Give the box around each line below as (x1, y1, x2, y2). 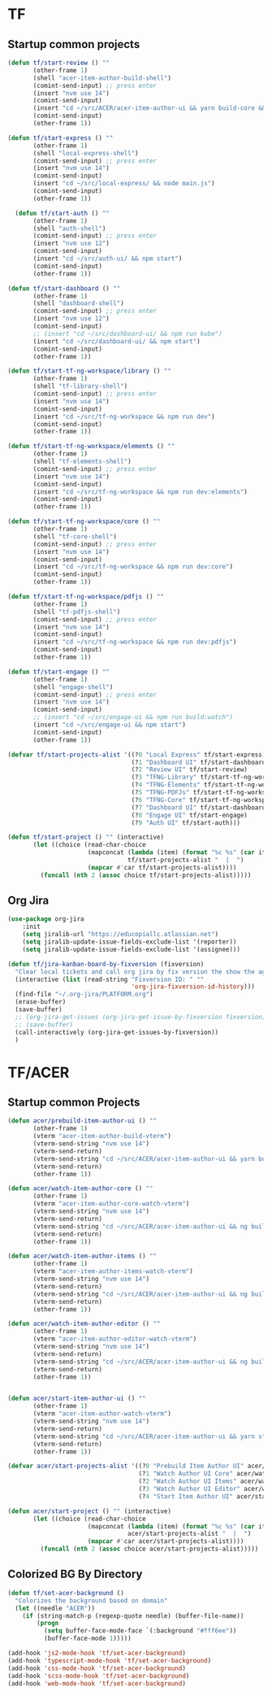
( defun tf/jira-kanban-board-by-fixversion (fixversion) (7, 960, 205, 968)
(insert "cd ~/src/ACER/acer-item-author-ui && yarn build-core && (32, 104, 266, 112)
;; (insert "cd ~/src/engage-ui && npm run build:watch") (32, 713, 233, 722)
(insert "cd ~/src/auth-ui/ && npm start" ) (32, 255, 183, 263)
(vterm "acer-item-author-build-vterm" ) (32, 1132, 172, 1140)
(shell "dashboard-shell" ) (32, 299, 125, 307)
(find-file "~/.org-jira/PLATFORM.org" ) (15, 990, 153, 999)
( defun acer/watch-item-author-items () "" (7, 1252, 158, 1261)
